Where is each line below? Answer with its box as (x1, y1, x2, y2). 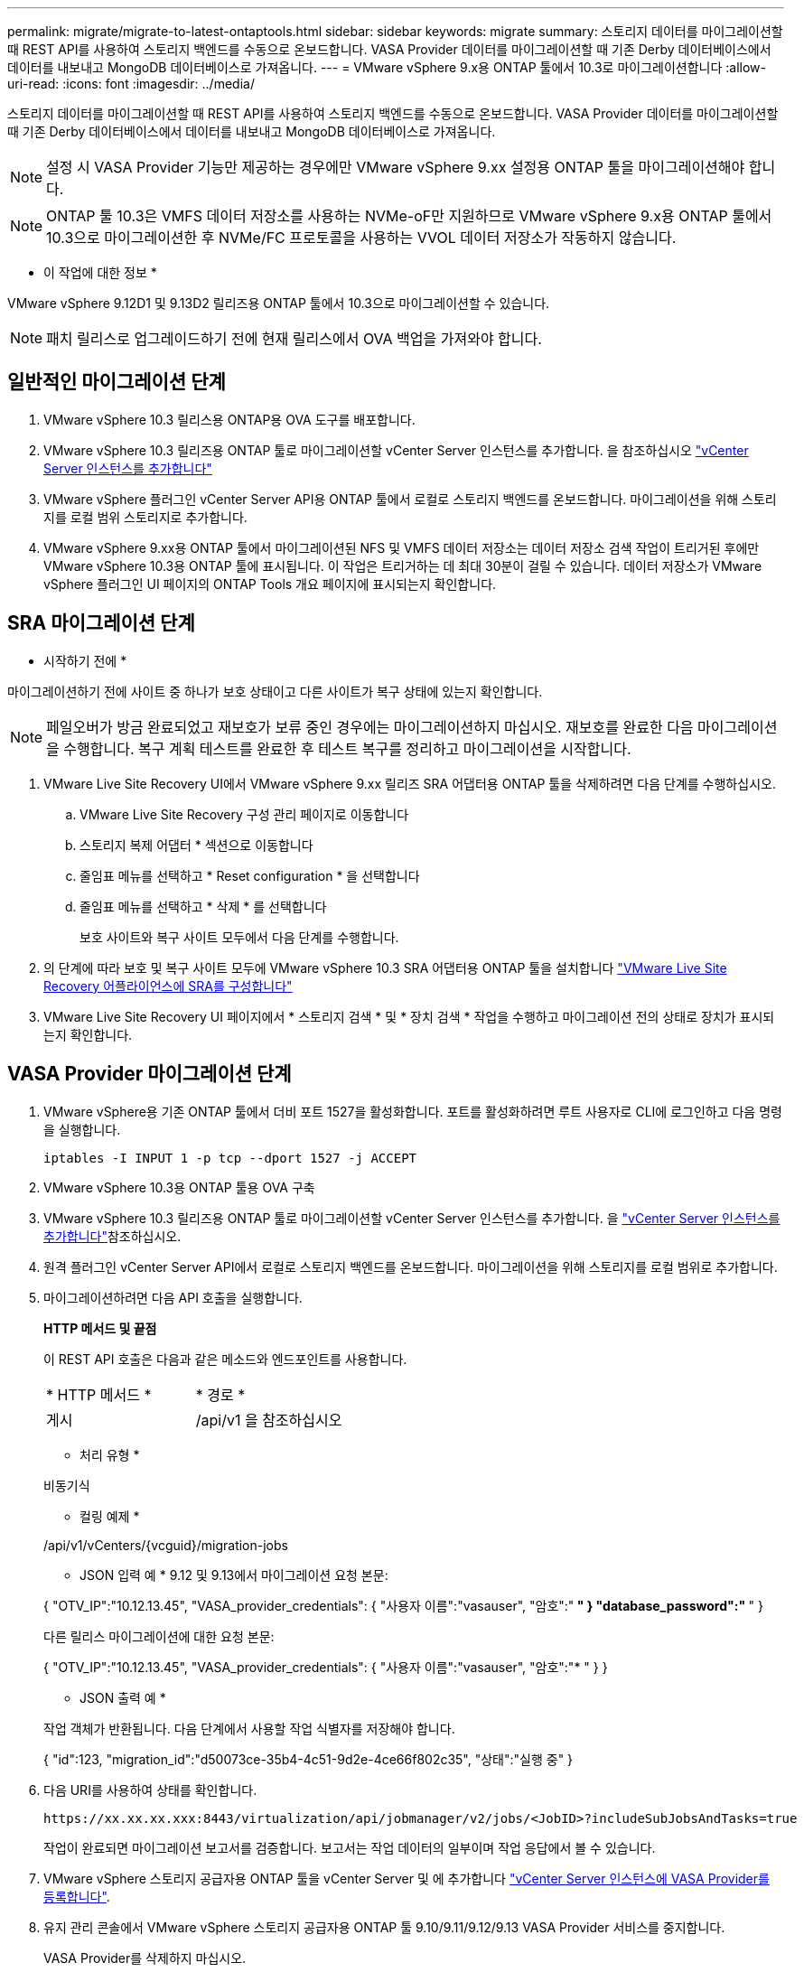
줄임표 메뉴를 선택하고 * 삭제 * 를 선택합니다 (79, 898, 327, 914)
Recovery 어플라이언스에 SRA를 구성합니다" (43, 977, 293, 994)
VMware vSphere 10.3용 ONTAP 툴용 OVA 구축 (43, 1179, 315, 1195)
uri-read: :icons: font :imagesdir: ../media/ (7, 76, 255, 91)
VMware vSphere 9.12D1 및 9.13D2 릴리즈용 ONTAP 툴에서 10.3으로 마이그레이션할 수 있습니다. (7, 295, 550, 311)
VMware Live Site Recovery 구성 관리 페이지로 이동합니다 (79, 806, 409, 822)
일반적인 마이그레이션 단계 (7, 370, 226, 394)
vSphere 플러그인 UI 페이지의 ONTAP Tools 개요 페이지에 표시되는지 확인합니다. (43, 575, 497, 592)
